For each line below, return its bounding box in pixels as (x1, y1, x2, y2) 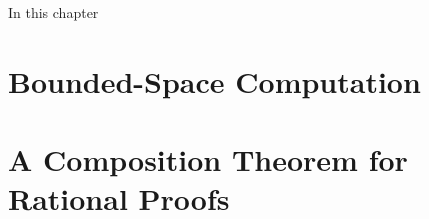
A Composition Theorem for (8, 139, 408, 180)
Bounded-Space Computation (8, 60, 421, 101)
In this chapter (8, 2, 99, 22)
